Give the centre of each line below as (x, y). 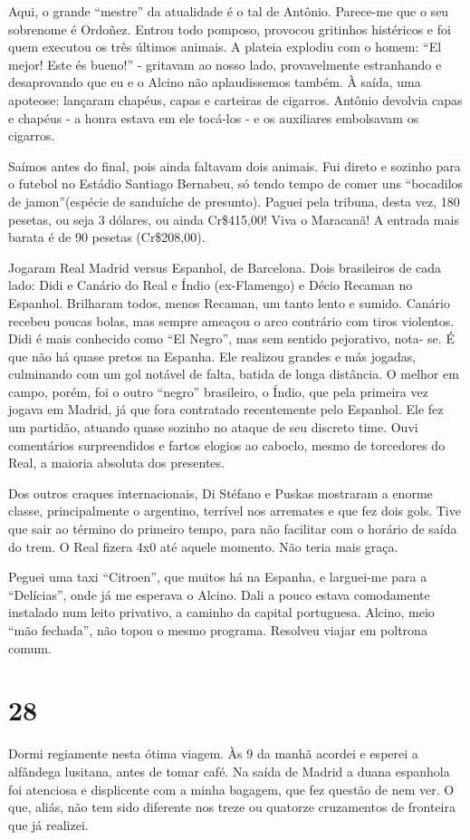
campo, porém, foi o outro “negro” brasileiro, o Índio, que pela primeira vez (218, 391)
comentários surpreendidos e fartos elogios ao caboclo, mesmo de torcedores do (227, 444)
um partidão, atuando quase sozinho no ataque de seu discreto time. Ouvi (213, 427)
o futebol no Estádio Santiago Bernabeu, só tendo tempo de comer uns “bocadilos (236, 183)
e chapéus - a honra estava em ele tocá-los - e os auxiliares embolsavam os (214, 117)
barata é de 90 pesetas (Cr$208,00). (107, 237)
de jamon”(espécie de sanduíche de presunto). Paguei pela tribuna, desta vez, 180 (234, 201)
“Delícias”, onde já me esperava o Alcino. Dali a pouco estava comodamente (219, 594)
